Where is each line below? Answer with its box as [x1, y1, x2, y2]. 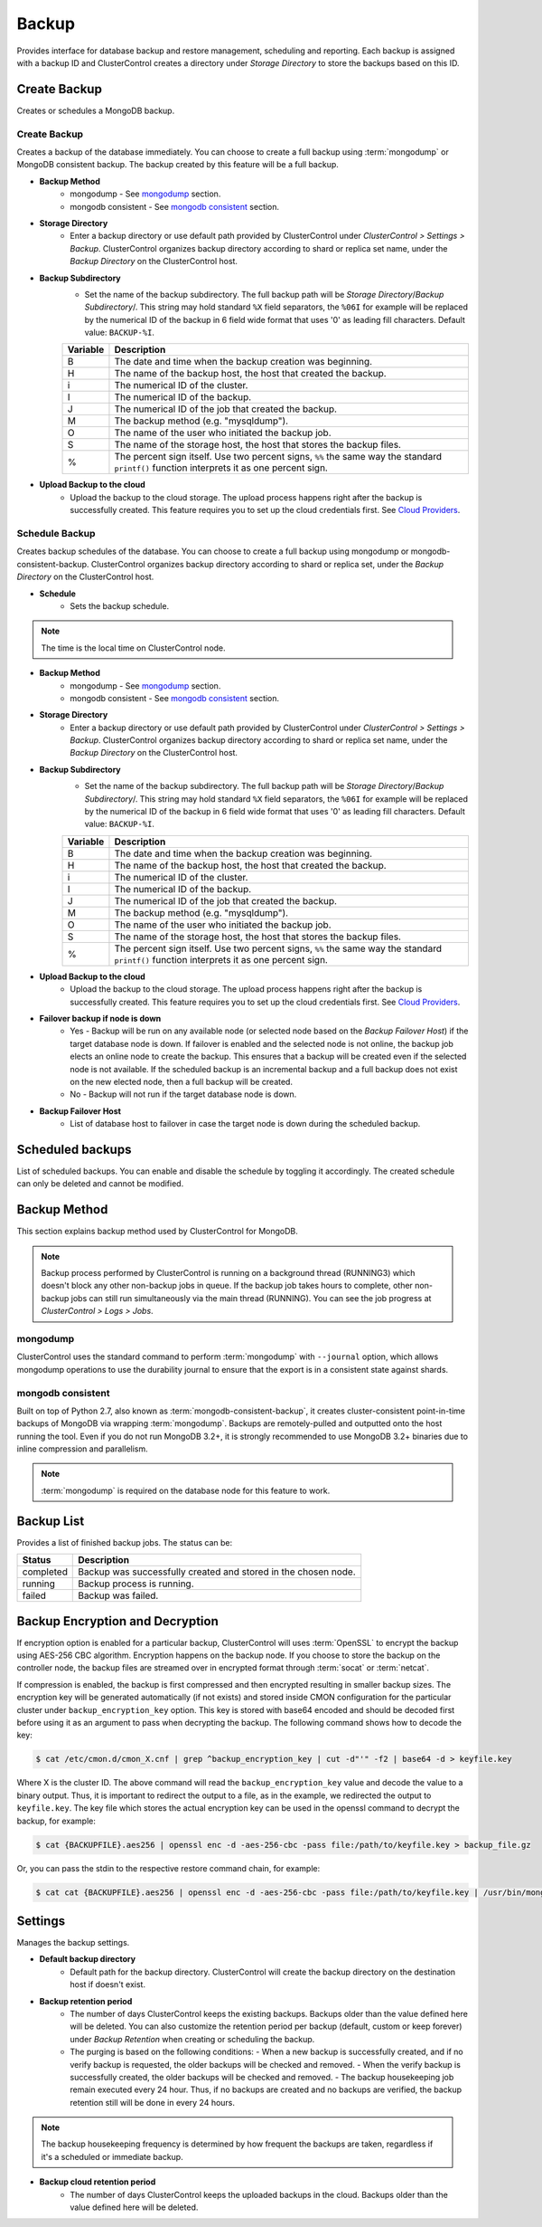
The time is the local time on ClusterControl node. [41, 642, 226, 653]
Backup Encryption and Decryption [16, 1613, 219, 1629]
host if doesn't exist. [70, 1979, 146, 1990]
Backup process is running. [78, 1577, 194, 1590]
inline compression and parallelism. [16, 1443, 148, 1454]
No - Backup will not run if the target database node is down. [70, 1089, 297, 1099]
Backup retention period [39, 1995, 133, 2006]
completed [22, 1566, 68, 1578]
